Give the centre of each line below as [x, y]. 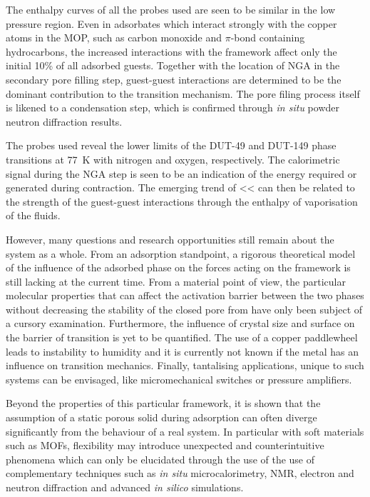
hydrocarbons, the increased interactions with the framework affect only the [171, 51]
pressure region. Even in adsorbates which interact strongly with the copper [171, 23]
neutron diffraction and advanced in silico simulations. [125, 487]
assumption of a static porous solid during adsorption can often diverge [161, 417]
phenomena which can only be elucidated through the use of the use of [160, 459]
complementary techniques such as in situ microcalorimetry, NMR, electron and [180, 473]
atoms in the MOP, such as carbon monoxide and [114, 37]
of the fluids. [33, 215]
